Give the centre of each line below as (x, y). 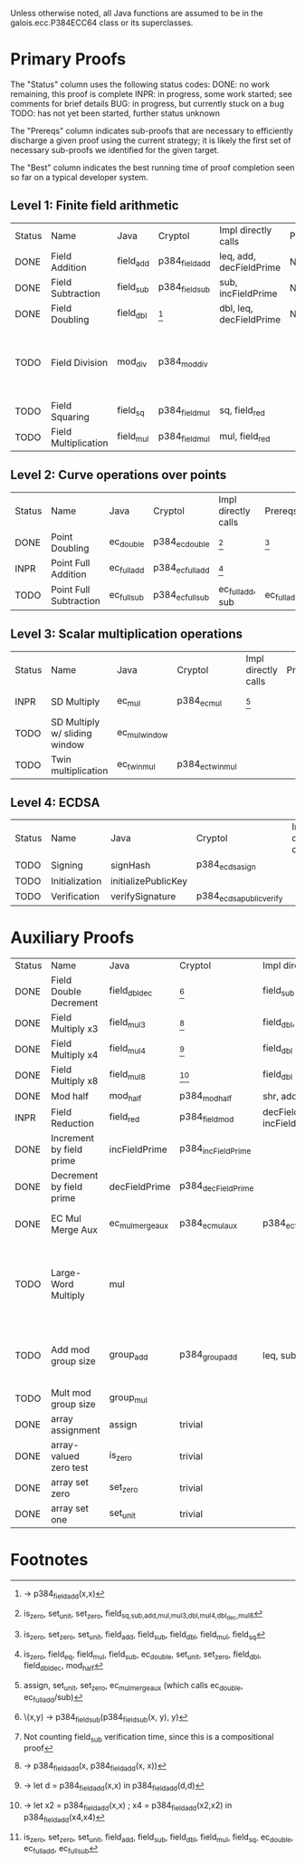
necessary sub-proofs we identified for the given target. (115, 149)
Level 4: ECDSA (55, 802)
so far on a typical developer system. (79, 177)
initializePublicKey (149, 880)
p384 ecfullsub (181, 595)
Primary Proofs (68, 59)
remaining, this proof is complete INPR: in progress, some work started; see (152, 93)
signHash (131, 865)
